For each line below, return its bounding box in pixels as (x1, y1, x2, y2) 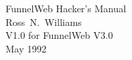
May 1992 (5, 41, 47, 55)
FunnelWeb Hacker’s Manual (5, 1, 126, 15)
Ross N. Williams (5, 14, 82, 29)
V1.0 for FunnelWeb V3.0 (5, 28, 113, 42)
